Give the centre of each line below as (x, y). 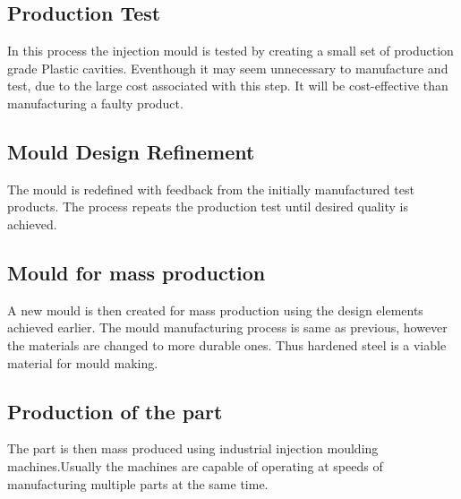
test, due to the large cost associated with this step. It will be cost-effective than (228, 86)
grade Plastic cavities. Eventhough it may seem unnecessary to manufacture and (228, 68)
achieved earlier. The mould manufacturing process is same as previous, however (227, 327)
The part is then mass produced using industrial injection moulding (193, 448)
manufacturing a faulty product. (95, 103)
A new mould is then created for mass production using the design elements (215, 310)
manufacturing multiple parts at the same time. (138, 483)
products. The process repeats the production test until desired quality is (208, 206)
